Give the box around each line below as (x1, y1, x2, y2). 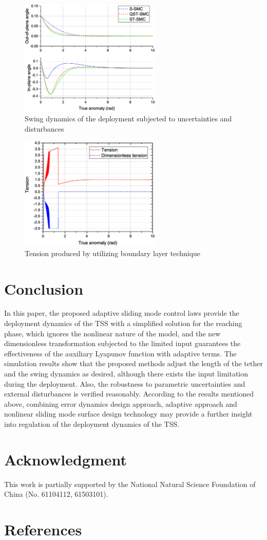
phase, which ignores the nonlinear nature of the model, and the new (4, 328, 221, 338)
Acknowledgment (4, 448, 127, 470)
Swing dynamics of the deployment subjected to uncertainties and (25, 113, 232, 124)
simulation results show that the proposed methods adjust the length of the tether (4, 358, 263, 369)
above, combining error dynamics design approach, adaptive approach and (4, 398, 237, 409)
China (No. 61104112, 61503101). (4, 489, 108, 499)
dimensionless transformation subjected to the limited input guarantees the (4, 338, 241, 349)
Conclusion (4, 278, 84, 299)
